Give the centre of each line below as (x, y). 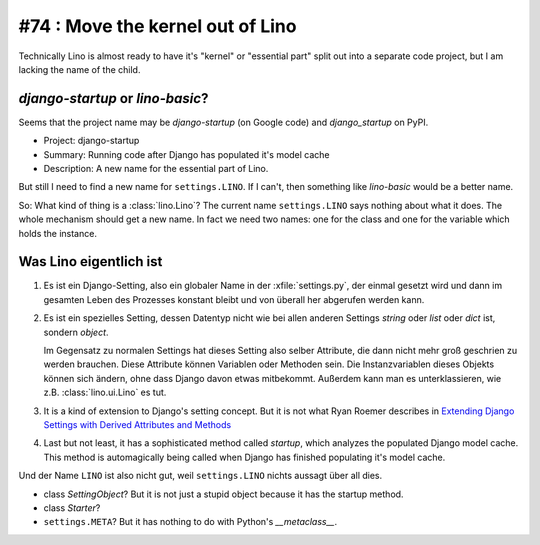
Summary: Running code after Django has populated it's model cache (186, 154)
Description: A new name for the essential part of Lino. (156, 169)
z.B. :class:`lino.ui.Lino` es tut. (105, 392)
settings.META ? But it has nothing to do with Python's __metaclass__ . (190, 522)
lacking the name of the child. (79, 69)
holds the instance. (57, 233)
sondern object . (76, 332)
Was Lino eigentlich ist (90, 261)
